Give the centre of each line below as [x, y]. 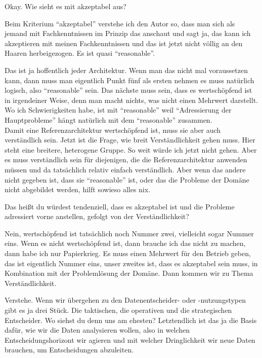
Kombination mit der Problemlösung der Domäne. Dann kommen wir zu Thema [129, 273]
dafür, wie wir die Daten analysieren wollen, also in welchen [97, 330]
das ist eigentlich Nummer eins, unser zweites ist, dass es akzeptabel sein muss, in [131, 263]
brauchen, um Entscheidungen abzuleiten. [69, 350]
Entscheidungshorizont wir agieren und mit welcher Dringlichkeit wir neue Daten [130, 339]
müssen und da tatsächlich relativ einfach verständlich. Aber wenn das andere [125, 169]
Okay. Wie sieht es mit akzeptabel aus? [65, 6]
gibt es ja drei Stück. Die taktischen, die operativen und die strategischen [118, 310]
